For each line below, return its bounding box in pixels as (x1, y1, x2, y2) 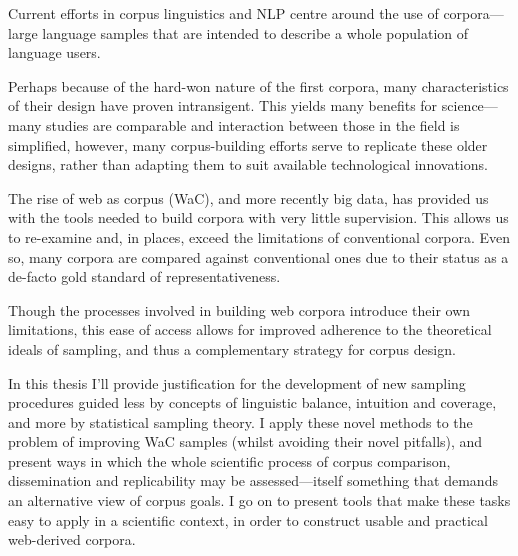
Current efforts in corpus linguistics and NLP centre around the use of (8, 3, 439, 23)
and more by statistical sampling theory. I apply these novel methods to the (8, 411, 473, 432)
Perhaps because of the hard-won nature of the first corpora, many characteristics (8, 75, 509, 96)
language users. (8, 42, 101, 63)
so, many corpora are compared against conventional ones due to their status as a (8, 246, 509, 267)
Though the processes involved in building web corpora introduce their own (8, 299, 471, 320)
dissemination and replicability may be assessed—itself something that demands (8, 470, 498, 491)
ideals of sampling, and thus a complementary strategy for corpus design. (8, 338, 456, 359)
